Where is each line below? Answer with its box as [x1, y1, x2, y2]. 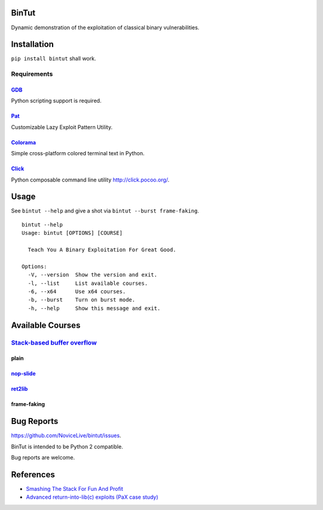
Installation [11, 39, 54, 50]
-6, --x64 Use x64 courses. [28, 288, 126, 295]
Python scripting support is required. [11, 97, 102, 105]
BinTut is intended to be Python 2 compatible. [11, 443, 123, 450]
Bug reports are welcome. [11, 454, 75, 461]
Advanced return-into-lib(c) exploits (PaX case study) [26, 493, 159, 501]
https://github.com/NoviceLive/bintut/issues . [11, 432, 121, 439]
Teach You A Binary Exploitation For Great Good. [28, 247, 176, 253]
